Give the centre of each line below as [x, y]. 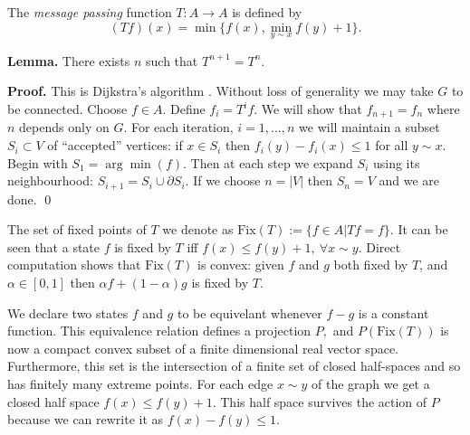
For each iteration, [182, 127]
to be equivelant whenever [249, 312]
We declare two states [68, 312]
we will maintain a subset [369, 127]
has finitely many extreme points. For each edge [140, 384]
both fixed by [371, 265]
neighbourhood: [50, 180]
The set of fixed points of [77, 229]
